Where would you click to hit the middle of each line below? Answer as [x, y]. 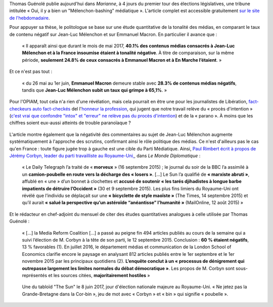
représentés [35, 275]
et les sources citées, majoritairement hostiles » [99, 275]
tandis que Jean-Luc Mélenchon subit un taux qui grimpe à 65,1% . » [94, 90]
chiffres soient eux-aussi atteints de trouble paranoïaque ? [70, 123]
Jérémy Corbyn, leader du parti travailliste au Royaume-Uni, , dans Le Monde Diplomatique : [105, 156]
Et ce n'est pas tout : [31, 71]
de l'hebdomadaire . [30, 18]
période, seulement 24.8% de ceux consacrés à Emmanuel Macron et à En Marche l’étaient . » [122, 60]
